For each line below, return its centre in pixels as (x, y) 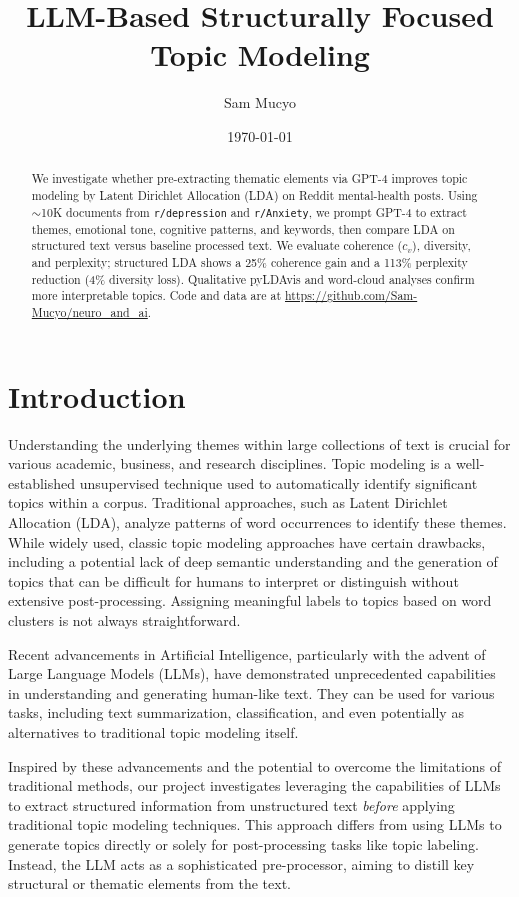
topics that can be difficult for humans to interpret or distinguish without (233, 580)
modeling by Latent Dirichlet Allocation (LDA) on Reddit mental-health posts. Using (254, 194)
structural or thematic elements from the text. (150, 883)
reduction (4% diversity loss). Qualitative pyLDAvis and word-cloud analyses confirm (253, 278)
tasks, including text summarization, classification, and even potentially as (236, 712)
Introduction (97, 395)
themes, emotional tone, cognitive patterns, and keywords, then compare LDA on (243, 228)
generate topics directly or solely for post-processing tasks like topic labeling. (243, 843)
